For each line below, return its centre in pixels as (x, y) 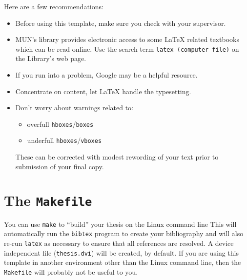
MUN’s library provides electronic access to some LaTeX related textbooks (127, 39)
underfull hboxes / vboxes (64, 140)
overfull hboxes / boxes (60, 124)
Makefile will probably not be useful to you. (71, 271)
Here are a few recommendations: (54, 6)
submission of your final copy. (60, 166)
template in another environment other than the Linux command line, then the (123, 262)
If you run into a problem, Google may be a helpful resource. (106, 75)
